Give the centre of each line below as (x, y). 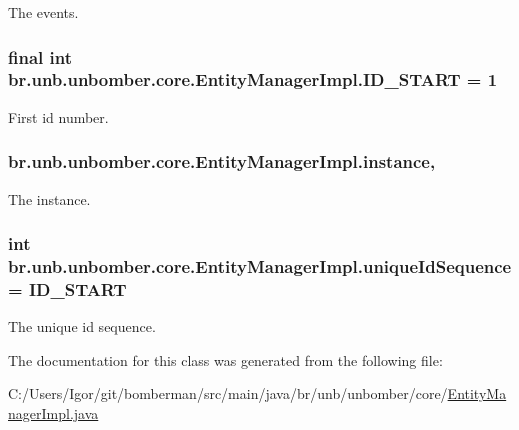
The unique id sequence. (82, 326)
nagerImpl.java (53, 412)
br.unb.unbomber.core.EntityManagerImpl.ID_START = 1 (253, 79)
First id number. (58, 116)
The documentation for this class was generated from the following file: (225, 359)
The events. (43, 12)
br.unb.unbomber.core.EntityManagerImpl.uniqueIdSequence (260, 265)
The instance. (49, 198)
